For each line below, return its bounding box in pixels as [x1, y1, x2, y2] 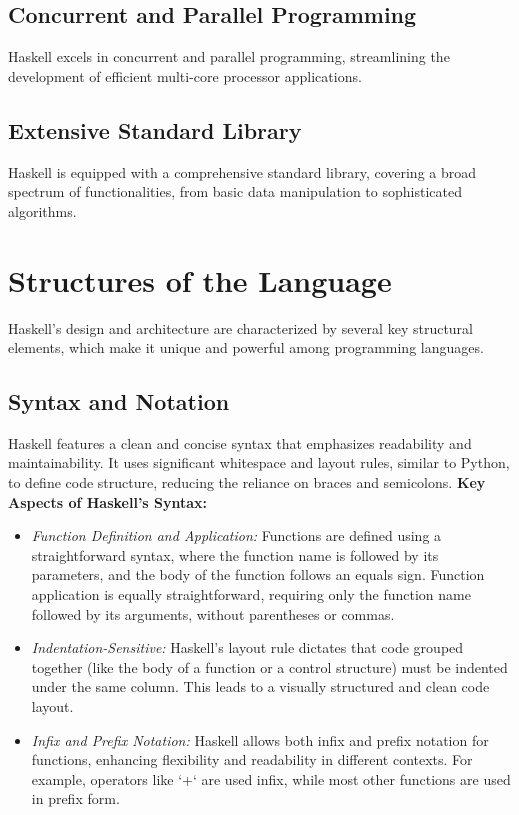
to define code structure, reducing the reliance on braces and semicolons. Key [8, 472, 486, 493]
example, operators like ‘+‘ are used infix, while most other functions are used [31, 768, 511, 789]
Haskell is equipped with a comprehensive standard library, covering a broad [8, 161, 477, 182]
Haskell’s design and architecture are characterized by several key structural [8, 317, 473, 338]
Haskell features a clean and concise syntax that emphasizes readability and [8, 432, 472, 453]
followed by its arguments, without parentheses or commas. [31, 603, 395, 624]
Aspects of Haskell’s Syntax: [8, 491, 208, 512]
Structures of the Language [8, 259, 392, 300]
